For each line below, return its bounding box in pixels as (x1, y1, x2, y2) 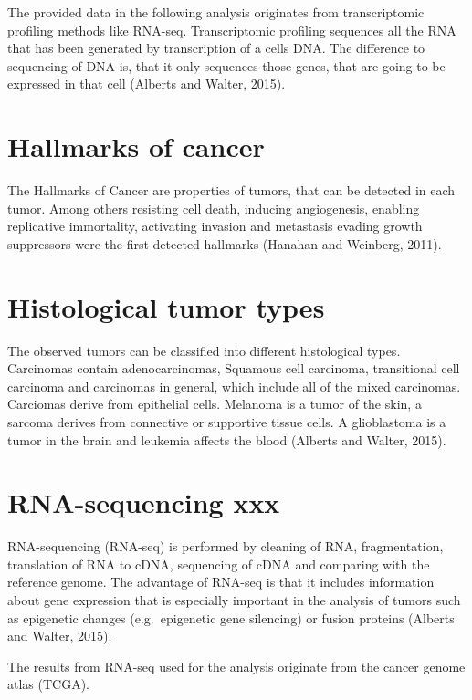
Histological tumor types (7, 287, 325, 325)
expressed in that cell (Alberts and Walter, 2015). (7, 74, 286, 93)
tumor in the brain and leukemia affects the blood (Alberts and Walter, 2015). (7, 430, 446, 449)
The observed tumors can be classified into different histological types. (7, 340, 401, 360)
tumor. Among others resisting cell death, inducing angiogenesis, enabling (7, 198, 420, 217)
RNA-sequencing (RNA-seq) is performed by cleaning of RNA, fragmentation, (7, 537, 444, 556)
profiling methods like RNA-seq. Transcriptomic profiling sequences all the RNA (7, 20, 456, 39)
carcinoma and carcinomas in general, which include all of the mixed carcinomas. (7, 376, 461, 395)
